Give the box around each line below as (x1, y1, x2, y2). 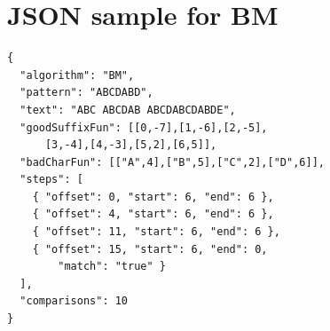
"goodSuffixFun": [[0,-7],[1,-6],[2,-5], (20, 121, 268, 134)
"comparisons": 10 (20, 295, 129, 308)
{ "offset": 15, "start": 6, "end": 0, (32, 242, 268, 256)
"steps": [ (20, 173, 83, 186)
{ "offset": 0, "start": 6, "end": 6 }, (32, 190, 274, 203)
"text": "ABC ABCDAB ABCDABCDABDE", (20, 103, 236, 116)
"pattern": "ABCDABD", (20, 86, 153, 99)
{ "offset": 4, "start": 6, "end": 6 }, (32, 208, 274, 221)
